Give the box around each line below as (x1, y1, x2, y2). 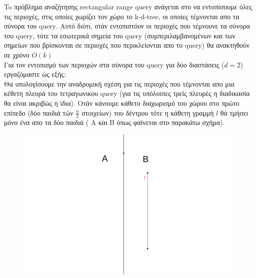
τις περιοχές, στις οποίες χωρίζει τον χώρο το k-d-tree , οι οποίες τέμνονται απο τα (4, 11, 240, 21)
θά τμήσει (220, 107, 249, 118)
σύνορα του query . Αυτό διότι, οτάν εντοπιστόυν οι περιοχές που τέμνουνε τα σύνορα (4, 21, 250, 31)
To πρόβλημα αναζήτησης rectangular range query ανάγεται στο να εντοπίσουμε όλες (4, 1, 252, 11)
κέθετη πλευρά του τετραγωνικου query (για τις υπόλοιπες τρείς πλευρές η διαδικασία (4, 88, 250, 98)
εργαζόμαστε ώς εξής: (4, 69, 66, 79)
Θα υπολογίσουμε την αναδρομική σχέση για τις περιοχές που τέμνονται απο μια (4, 78, 235, 89)
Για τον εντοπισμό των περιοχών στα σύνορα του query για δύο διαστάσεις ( (4, 59, 224, 69)
